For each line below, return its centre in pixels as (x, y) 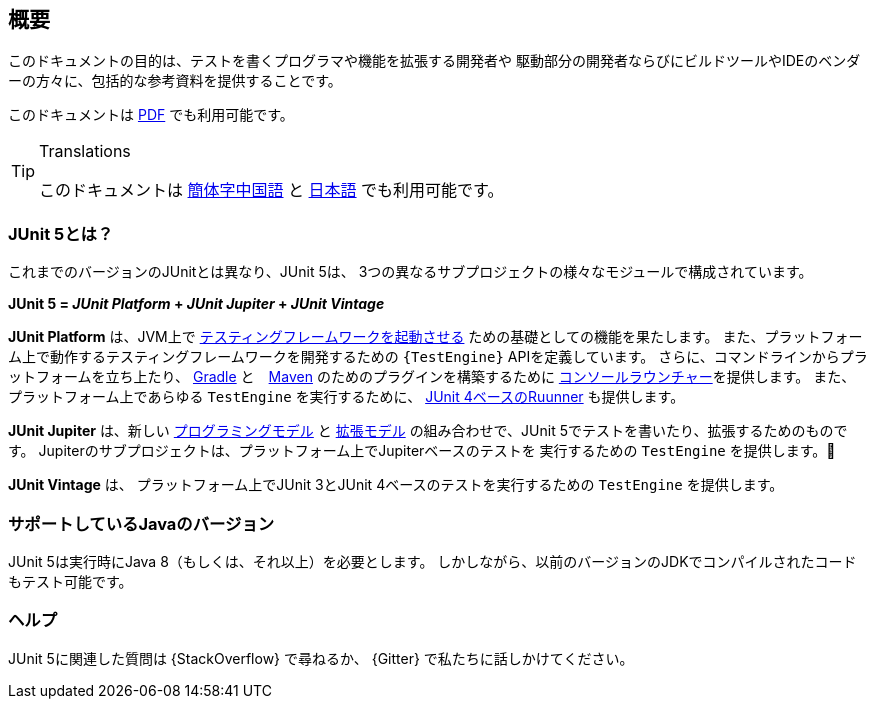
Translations (85, 151)
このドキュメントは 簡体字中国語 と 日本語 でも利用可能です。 (271, 190)
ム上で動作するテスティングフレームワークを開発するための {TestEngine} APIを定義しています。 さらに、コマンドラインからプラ (438, 357)
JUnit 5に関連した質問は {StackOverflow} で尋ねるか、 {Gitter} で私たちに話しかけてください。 (321, 658)
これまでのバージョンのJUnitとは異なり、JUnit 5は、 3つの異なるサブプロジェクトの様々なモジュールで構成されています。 (410, 272)
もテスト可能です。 (70, 581)
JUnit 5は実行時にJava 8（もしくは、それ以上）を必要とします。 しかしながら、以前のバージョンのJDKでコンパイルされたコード (432, 561)
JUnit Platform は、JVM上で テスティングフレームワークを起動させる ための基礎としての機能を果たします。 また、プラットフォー (435, 337)
